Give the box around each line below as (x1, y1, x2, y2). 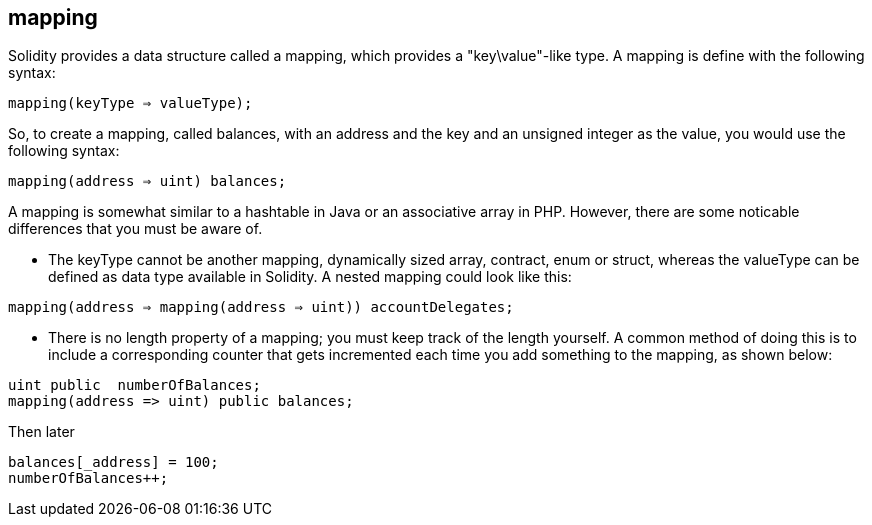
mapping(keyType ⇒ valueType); (8, 95, 253, 112)
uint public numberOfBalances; (8, 377, 261, 394)
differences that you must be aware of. (8, 220, 263, 238)
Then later (8, 423, 75, 441)
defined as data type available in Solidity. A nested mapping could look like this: (48, 268, 572, 286)
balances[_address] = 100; (8, 454, 219, 471)
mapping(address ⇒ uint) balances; (8, 173, 287, 190)
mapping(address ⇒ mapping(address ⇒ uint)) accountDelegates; (8, 299, 514, 316)
